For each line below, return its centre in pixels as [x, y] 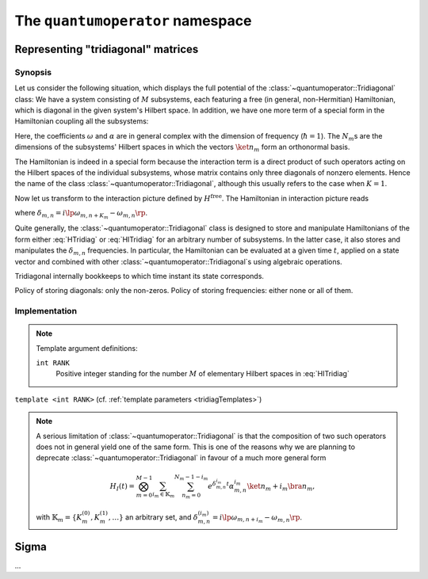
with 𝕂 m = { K [59, 518]
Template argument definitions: [87, 348]
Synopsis [33, 72]
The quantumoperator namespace [133, 21]
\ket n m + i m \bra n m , [281, 487]
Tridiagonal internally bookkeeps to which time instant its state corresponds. [139, 276]
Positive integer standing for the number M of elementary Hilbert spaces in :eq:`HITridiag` [203, 374]
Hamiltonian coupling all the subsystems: [82, 121]
